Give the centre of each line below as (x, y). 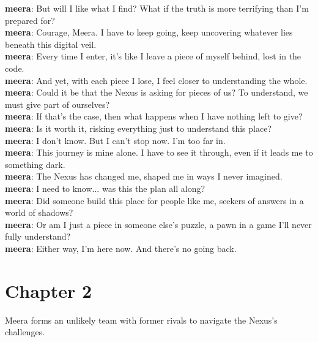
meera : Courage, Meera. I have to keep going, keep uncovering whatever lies (149, 32)
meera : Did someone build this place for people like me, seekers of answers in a (154, 200)
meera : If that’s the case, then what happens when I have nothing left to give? (154, 116)
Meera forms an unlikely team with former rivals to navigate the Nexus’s (141, 320)
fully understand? (38, 236)
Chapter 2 (49, 290)
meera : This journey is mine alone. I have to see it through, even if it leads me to (159, 152)
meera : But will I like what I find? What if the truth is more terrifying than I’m (157, 8)
